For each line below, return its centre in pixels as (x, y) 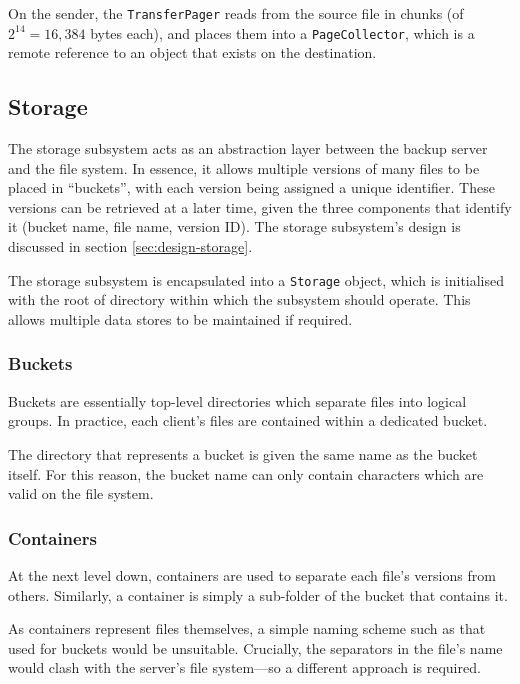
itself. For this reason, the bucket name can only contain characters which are (246, 473)
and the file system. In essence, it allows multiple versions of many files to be (244, 167)
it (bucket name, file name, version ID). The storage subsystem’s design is (234, 226)
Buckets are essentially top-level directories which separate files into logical (237, 400)
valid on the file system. (81, 493)
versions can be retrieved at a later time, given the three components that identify (260, 206)
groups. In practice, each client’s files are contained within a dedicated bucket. (248, 420)
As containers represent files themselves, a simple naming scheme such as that (247, 628)
